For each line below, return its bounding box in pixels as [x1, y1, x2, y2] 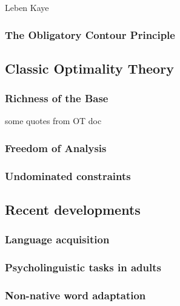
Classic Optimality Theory [5, 58, 174, 77]
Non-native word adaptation [5, 288, 146, 303]
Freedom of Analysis [5, 140, 107, 155]
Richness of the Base [5, 91, 108, 106]
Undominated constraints [5, 168, 131, 183]
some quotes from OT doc [5, 114, 102, 127]
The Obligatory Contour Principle [5, 27, 175, 42]
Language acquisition [5, 232, 110, 247]
